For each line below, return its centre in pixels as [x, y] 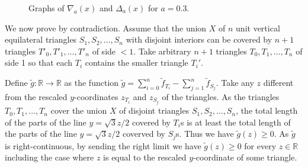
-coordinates [96, 96]
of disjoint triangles [154, 110]
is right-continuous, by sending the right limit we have [103, 145]
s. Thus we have [205, 134]
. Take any [235, 83]
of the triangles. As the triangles [221, 96]
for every [260, 145]
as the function [92, 83]
